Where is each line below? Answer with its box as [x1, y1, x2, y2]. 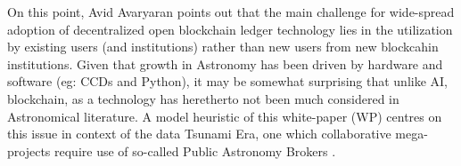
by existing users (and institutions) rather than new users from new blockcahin [7, 37, 439, 56]
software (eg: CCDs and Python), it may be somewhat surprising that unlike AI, [7, 72, 449, 91]
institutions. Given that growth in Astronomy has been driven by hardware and [7, 54, 443, 73]
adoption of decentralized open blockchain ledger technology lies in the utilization [7, 20, 453, 38]
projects [7, 141, 51, 160]
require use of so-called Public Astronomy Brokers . [54, 141, 336, 160]
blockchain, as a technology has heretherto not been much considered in [7, 89, 399, 107]
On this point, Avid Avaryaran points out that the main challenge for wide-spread [7, 3, 455, 20]
